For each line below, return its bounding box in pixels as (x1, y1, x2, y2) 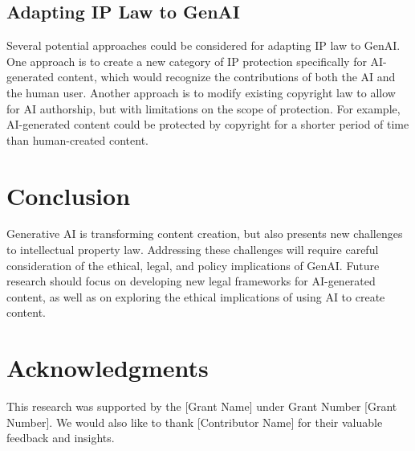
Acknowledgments (6, 351, 209, 384)
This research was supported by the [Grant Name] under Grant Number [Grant (6, 398, 397, 415)
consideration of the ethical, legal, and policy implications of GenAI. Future (6, 256, 380, 273)
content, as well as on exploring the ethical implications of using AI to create (6, 288, 385, 305)
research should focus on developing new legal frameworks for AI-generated (6, 273, 376, 289)
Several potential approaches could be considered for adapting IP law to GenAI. (6, 37, 401, 54)
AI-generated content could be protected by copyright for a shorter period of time (6, 116, 409, 133)
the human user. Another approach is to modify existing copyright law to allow (6, 84, 396, 100)
